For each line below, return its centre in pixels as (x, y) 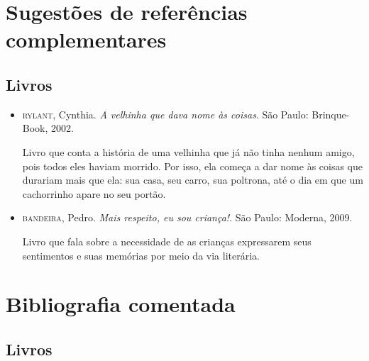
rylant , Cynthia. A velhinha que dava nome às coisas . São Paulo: (165, 114)
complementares (86, 39)
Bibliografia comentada (121, 304)
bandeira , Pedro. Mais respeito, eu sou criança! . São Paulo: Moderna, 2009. (187, 217)
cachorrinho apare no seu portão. (94, 193)
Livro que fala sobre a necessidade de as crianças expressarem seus (167, 241)
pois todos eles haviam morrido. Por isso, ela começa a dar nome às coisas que (193, 166)
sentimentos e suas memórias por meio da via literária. (141, 255)
